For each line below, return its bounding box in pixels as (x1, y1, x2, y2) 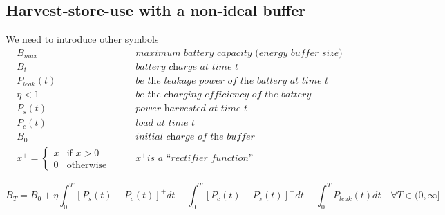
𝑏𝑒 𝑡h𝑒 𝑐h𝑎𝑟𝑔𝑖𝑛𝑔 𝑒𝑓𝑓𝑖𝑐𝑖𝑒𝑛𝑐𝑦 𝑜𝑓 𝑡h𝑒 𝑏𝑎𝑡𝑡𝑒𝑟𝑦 (135, 90, 312, 100)
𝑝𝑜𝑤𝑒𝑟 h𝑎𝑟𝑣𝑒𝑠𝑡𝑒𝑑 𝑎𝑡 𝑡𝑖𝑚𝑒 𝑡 (135, 104, 248, 114)
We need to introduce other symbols (6, 32, 159, 46)
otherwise (66, 160, 107, 170)
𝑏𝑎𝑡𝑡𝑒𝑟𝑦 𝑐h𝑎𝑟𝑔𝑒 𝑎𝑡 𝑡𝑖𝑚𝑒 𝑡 (135, 62, 239, 72)
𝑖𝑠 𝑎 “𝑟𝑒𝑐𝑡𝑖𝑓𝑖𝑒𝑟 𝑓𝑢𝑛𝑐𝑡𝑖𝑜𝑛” (146, 153, 254, 163)
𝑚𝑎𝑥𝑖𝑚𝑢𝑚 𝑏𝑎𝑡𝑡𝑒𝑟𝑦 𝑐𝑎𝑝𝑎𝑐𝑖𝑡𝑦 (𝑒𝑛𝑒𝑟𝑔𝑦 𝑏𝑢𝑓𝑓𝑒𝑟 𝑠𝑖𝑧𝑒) (135, 48, 343, 58)
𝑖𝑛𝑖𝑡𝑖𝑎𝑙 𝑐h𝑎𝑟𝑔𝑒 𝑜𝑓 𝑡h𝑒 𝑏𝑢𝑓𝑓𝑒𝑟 (135, 132, 255, 142)
